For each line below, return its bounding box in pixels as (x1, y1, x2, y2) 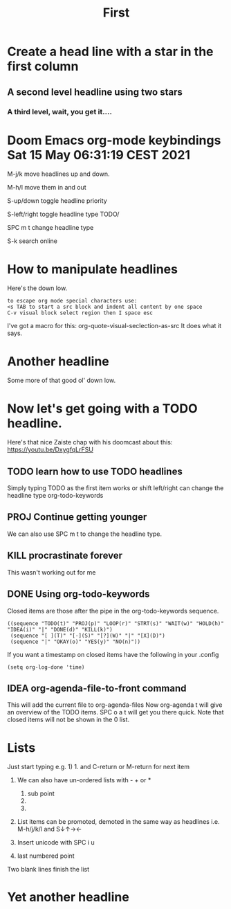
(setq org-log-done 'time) (7, 663, 85, 671)
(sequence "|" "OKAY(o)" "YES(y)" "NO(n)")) (10, 638, 140, 645)
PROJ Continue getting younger (7, 511, 147, 523)
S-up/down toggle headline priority (7, 197, 107, 205)
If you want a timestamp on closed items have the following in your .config (7, 650, 219, 658)
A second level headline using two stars (7, 86, 183, 98)
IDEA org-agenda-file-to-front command (7, 682, 187, 694)
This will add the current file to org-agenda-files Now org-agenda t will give (7, 701, 223, 709)
